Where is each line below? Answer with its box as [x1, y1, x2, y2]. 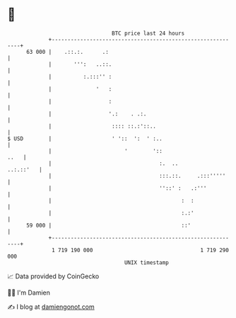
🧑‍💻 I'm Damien [7, 288, 51, 297]
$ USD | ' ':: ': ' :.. [7, 135, 163, 142]
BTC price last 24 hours [112, 30, 185, 37]
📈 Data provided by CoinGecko [7, 272, 100, 280]
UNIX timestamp [124, 259, 170, 266]
